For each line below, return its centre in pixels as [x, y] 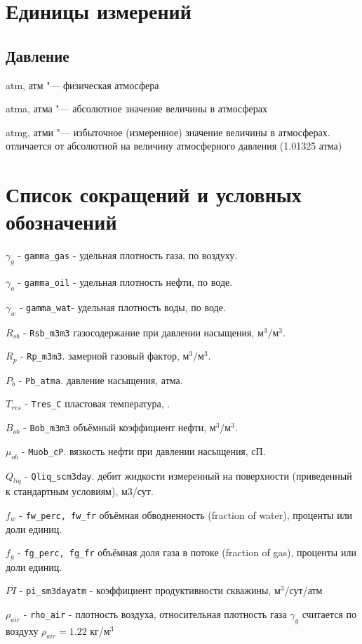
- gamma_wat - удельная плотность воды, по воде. [122, 307]
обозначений [61, 222]
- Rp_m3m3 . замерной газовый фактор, [100, 356]
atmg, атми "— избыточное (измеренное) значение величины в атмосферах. [168, 132]
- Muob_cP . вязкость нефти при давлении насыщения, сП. [143, 451]
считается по [329, 613]
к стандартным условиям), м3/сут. [80, 491]
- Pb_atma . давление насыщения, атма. [101, 380]
